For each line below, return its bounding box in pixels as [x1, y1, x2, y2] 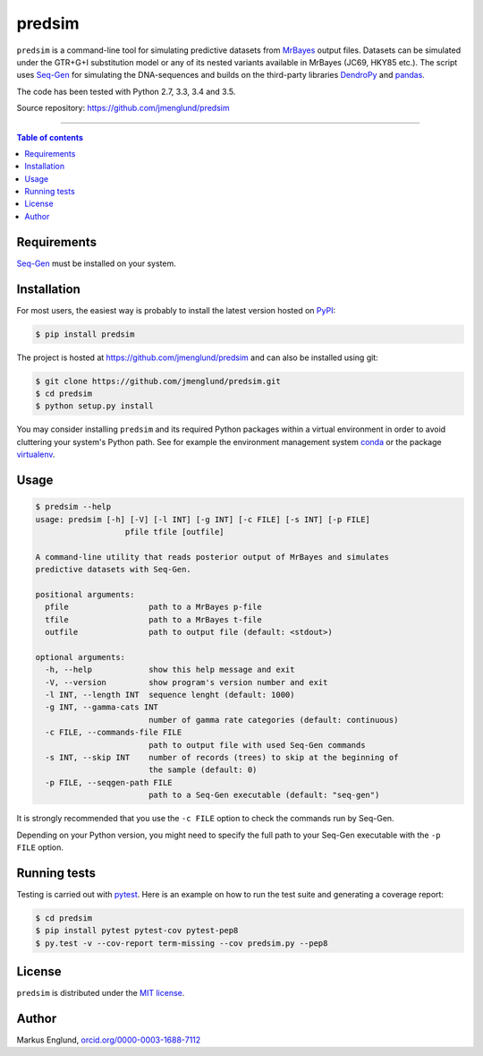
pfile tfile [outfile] [124, 527, 225, 537]
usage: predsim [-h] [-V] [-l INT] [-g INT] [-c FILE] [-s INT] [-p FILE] [35, 514, 371, 524]
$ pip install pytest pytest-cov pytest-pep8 [35, 925, 239, 936]
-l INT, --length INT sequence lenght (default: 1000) [45, 690, 295, 700]
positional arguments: [35, 589, 135, 599]
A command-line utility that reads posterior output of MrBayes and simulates [35, 552, 389, 562]
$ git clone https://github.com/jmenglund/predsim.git [35, 376, 281, 386]
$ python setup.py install [35, 401, 154, 411]
